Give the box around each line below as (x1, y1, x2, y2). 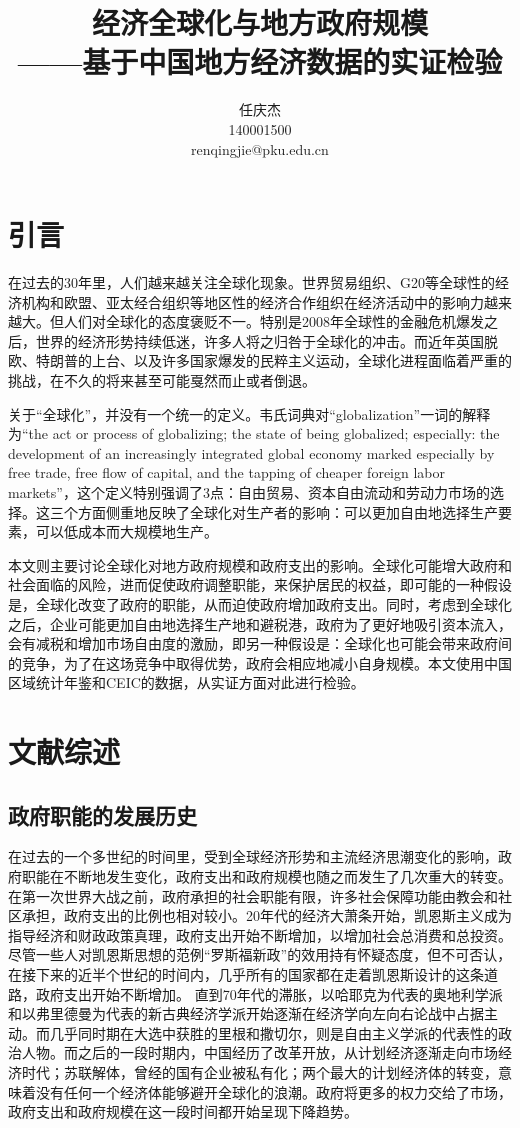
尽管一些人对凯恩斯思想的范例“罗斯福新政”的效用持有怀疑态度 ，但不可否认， (8, 944, 512, 965)
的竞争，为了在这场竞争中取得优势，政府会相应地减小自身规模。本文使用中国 (8, 652, 512, 673)
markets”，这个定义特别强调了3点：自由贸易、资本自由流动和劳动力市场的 (8, 481, 490, 502)
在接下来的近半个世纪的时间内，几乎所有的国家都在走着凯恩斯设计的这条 (8, 964, 484, 985)
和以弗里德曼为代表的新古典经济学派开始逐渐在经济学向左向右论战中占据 (8, 1003, 484, 1024)
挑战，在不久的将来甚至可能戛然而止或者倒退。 (8, 370, 316, 390)
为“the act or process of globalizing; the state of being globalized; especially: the (8, 423, 500, 444)
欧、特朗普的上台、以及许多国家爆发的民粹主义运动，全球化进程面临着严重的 (8, 350, 512, 371)
